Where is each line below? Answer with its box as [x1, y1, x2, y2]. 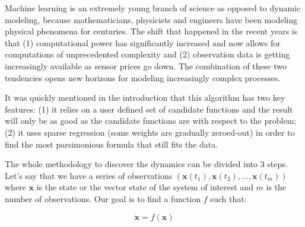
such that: [210, 192, 247, 204]
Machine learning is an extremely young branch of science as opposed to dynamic [5, 2, 301, 14]
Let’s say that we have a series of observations [5, 169, 173, 181]
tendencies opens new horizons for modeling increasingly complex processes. [5, 71, 281, 84]
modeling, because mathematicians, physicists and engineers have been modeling [5, 13, 298, 25]
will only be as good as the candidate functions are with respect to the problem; [5, 114, 297, 127]
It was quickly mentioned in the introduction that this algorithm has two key [5, 91, 285, 104]
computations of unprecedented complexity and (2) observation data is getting [5, 48, 290, 60]
